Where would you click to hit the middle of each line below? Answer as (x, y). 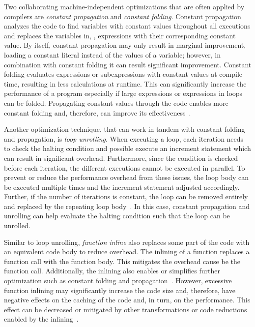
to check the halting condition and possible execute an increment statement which (127, 148)
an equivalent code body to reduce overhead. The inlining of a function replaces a (127, 252)
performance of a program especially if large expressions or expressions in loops (123, 93)
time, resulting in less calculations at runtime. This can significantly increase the (125, 83)
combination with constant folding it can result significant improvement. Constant (128, 64)
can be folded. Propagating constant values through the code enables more (116, 103)
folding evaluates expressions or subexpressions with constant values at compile (123, 74)
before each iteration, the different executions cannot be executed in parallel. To (125, 167)
